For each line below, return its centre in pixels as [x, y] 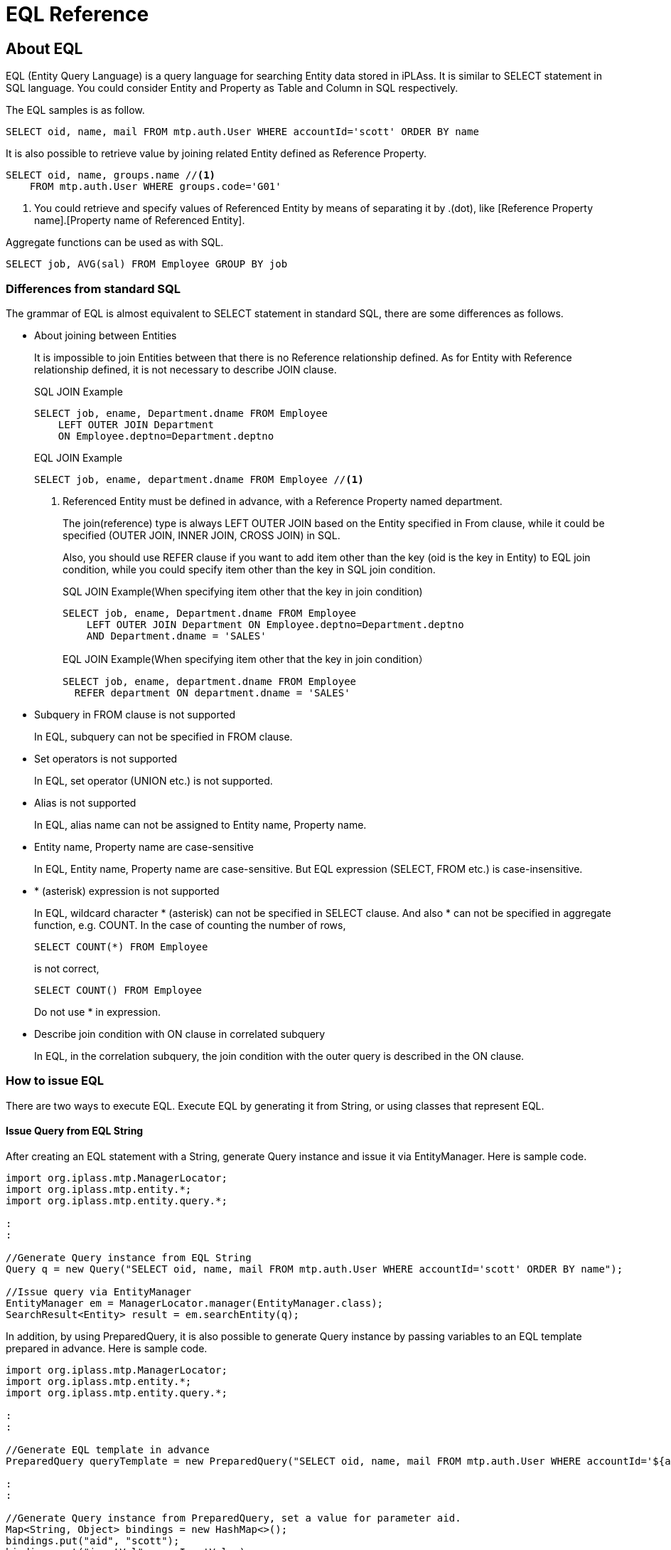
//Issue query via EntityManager [99, 1291]
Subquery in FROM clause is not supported [135, 714]
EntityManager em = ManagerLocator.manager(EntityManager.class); [195, 1303]
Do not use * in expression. [98, 1012]
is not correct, [67, 968]
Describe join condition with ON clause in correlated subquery [180, 1034]
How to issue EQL [55, 1081]
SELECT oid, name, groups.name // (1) [111, 175]
